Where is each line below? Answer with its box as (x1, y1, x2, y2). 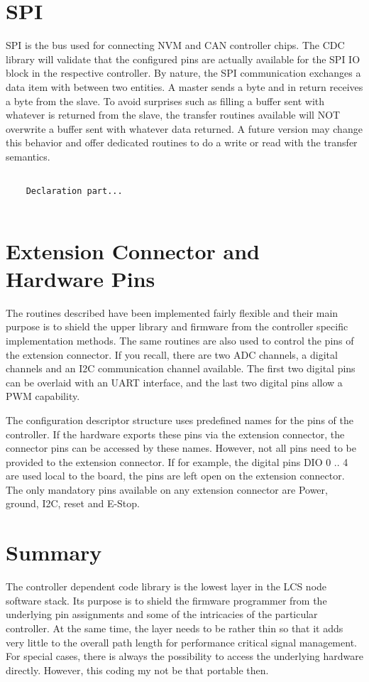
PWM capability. (6, 389, 80, 404)
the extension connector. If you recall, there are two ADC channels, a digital (6, 347, 338, 362)
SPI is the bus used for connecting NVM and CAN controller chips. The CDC (6, 38, 345, 53)
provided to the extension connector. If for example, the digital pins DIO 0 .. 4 (6, 454, 348, 469)
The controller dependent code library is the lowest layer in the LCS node (6, 579, 327, 594)
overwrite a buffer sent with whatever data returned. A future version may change (6, 121, 363, 136)
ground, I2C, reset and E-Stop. (6, 496, 140, 511)
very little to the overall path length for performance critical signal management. (6, 634, 357, 649)
